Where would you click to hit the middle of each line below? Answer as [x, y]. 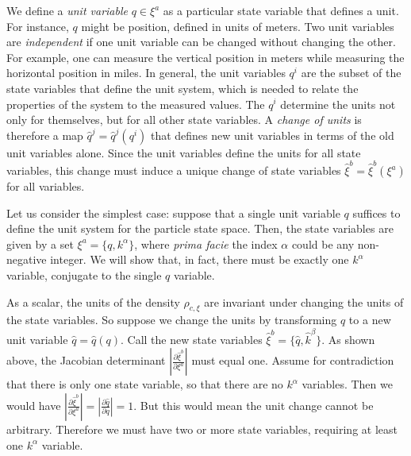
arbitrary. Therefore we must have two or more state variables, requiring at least [202, 429]
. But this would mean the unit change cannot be [254, 405]
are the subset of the [351, 73]
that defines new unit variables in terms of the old [272, 135]
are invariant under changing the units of [304, 301]
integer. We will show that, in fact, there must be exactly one [200, 259]
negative [27, 259]
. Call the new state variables [192, 339]
